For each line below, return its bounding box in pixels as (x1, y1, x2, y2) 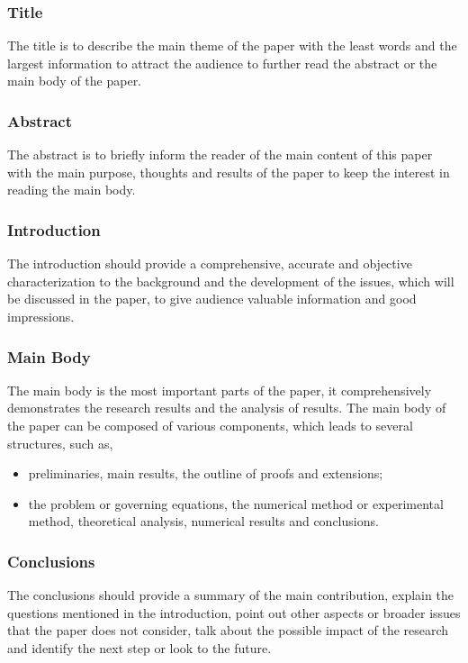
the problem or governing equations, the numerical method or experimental (28, 494, 444, 513)
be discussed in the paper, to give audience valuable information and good (7, 289, 417, 308)
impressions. (7, 307, 75, 325)
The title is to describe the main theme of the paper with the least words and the (7, 36, 457, 55)
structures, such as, (7, 433, 113, 452)
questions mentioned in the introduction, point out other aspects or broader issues (7, 603, 461, 622)
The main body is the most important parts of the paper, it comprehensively (7, 380, 432, 399)
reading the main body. (7, 180, 136, 199)
